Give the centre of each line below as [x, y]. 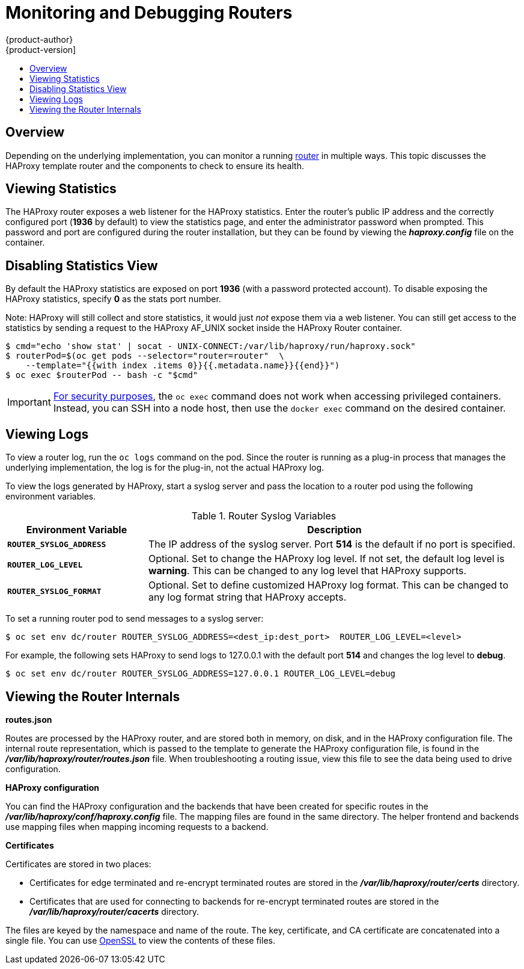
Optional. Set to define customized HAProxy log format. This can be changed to [328, 585]
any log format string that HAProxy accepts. [247, 597]
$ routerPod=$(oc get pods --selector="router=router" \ [145, 356]
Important [29, 402]
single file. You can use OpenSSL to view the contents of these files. [140, 940]
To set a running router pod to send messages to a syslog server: [135, 619]
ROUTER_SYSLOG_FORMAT [54, 591]
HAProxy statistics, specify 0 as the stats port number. [113, 299]
